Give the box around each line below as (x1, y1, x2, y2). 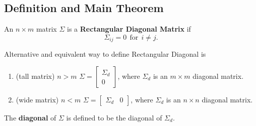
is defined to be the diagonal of (66, 112, 162, 122)
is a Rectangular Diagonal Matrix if (67, 24, 191, 34)
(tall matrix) (16, 70, 55, 81)
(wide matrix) (16, 94, 59, 104)
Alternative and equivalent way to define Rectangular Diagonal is (4, 49, 206, 59)
